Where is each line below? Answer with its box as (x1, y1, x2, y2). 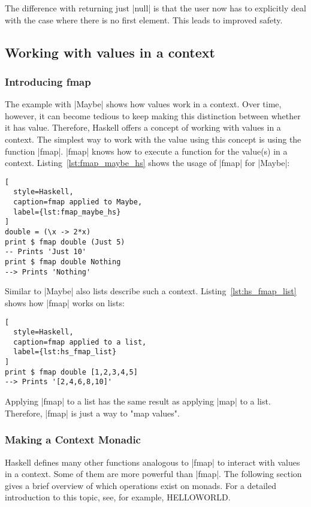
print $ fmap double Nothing (5, 258, 121, 266)
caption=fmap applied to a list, (13, 337, 147, 346)
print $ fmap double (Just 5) (5, 237, 125, 246)
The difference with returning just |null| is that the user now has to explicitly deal (5, 2, 306, 14)
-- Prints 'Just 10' (5, 248, 87, 256)
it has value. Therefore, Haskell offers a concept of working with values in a (5, 121, 281, 134)
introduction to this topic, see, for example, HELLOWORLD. (5, 491, 231, 503)
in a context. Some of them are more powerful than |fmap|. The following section (5, 467, 302, 480)
